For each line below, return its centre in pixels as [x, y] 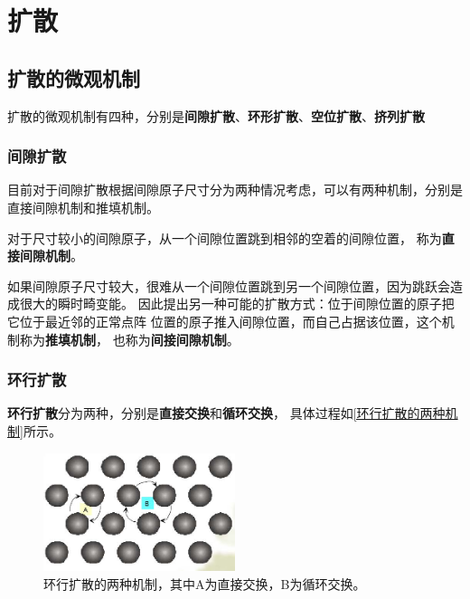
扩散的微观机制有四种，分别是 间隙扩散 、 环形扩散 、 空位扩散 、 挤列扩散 [216, 115]
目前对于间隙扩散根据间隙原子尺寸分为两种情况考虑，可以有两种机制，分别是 [235, 190]
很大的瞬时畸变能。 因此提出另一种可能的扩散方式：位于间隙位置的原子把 [237, 304]
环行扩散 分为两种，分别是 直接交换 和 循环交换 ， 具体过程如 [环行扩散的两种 [226, 413]
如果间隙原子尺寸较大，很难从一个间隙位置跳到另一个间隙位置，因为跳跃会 [229, 285]
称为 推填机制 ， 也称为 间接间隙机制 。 [129, 339]
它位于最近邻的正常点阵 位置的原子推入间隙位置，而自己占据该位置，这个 [225, 321]
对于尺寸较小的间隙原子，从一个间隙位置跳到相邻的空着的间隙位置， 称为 [225, 238]
